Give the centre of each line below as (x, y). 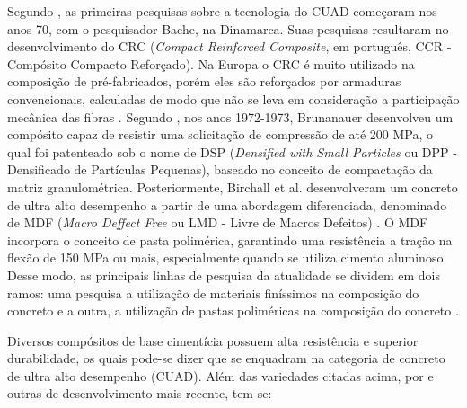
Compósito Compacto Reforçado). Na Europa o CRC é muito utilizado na (211, 63)
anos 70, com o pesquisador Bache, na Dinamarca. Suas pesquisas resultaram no (228, 28)
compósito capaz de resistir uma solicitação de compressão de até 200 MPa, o (220, 134)
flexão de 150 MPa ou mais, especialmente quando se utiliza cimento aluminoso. (227, 257)
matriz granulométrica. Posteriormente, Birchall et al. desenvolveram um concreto (233, 186)
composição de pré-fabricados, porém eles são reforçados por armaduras (204, 81)
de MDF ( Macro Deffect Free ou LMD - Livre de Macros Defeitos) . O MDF (218, 222)
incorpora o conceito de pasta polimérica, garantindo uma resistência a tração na (230, 239)
